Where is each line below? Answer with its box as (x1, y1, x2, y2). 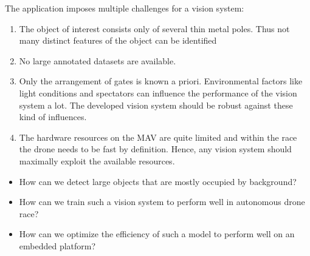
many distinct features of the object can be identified (19, 34, 217, 47)
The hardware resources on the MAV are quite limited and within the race (19, 130, 297, 143)
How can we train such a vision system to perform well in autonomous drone (19, 195, 305, 208)
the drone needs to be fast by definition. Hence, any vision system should (19, 143, 292, 155)
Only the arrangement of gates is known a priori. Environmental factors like (19, 75, 303, 87)
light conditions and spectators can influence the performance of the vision (19, 86, 297, 99)
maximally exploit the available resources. (19, 154, 175, 167)
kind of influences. (19, 110, 87, 123)
